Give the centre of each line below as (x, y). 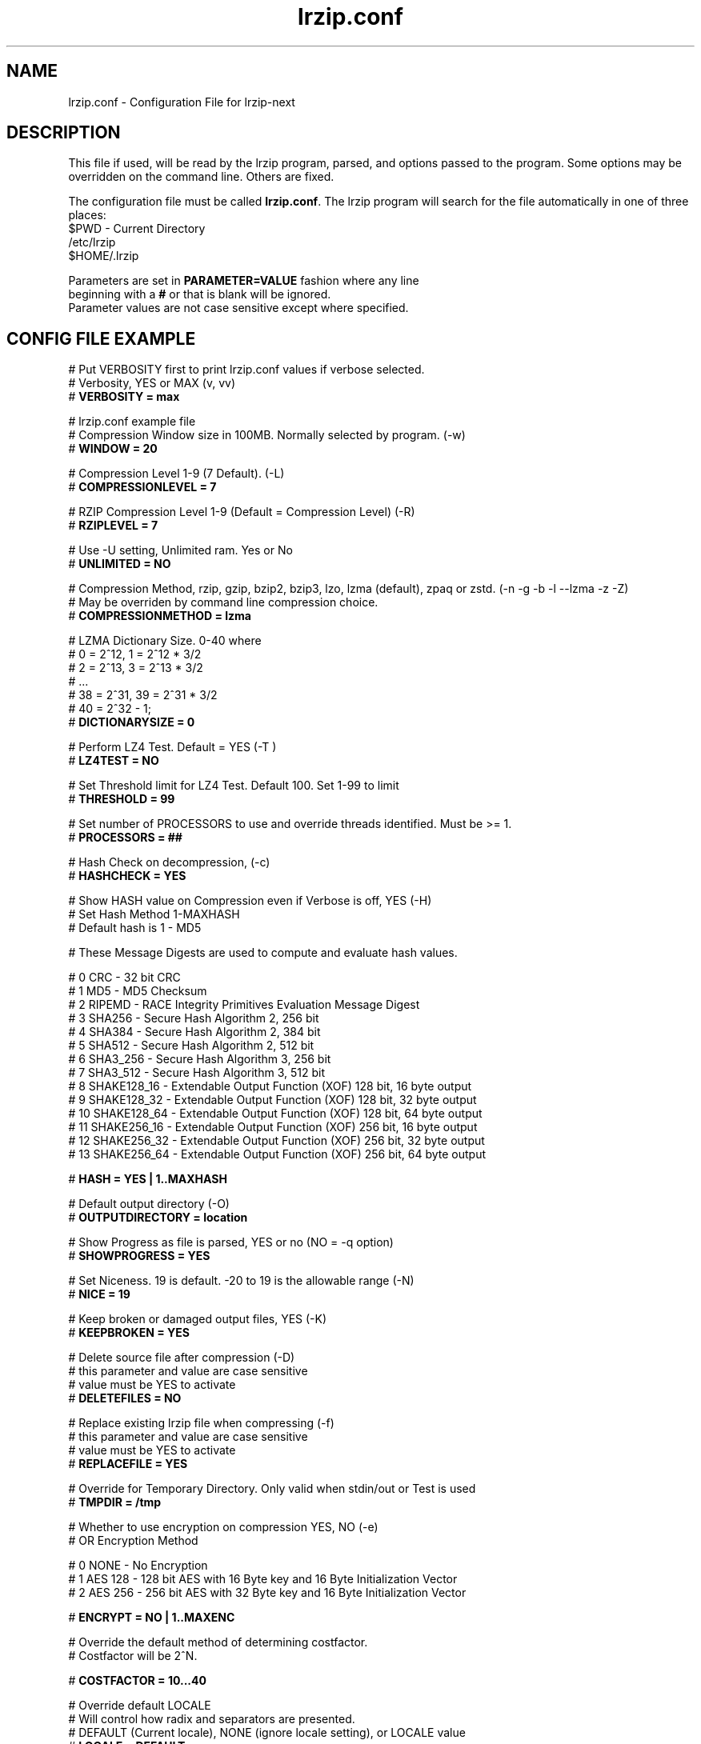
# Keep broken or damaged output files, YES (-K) (198, 1319)
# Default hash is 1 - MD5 (135, 928)
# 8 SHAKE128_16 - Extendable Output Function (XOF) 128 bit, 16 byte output (270, 1086)
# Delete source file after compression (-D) (182, 1358)
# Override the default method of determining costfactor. (218, 1642)
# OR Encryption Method (133, 1541)
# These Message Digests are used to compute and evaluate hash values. (263, 953)
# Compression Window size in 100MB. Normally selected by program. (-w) (267, 435)
